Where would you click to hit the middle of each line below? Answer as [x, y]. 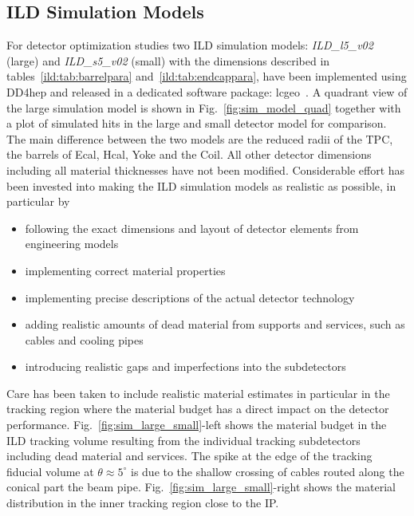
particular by [38, 201]
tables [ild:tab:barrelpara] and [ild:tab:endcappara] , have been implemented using [207, 76]
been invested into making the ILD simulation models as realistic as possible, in [201, 185]
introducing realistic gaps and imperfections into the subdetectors [185, 366]
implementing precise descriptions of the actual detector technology [190, 297]
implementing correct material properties [125, 270]
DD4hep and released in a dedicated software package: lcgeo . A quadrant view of [207, 91]
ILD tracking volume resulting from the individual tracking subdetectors [183, 440]
